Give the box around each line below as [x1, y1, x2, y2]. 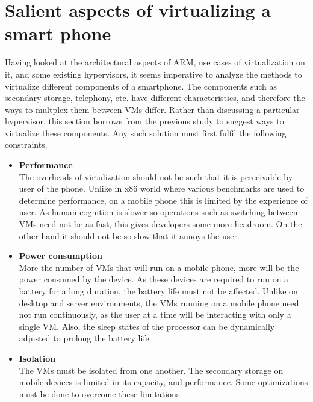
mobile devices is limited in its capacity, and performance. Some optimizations [19, 376, 308, 388]
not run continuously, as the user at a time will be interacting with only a [19, 308, 291, 321]
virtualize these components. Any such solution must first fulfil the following [5, 126, 287, 139]
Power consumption [19, 249, 103, 262]
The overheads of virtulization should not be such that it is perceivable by [19, 170, 293, 183]
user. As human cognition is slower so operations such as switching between [19, 206, 298, 218]
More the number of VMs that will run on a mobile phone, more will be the [19, 261, 299, 273]
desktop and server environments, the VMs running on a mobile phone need [19, 296, 299, 309]
